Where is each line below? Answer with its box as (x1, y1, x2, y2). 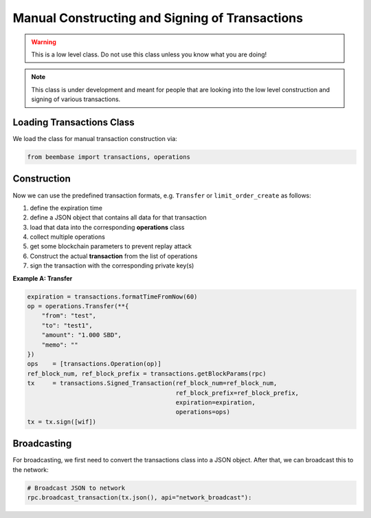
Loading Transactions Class (12, 116, 135, 128)
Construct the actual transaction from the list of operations (30, 252, 198, 260)
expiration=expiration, (175, 398, 256, 406)
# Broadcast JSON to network (27, 484, 126, 492)
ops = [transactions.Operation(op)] (27, 360, 161, 368)
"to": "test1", (41, 321, 93, 330)
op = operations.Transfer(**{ (27, 303, 129, 310)
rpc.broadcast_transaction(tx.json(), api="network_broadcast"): (27, 493, 252, 501)
